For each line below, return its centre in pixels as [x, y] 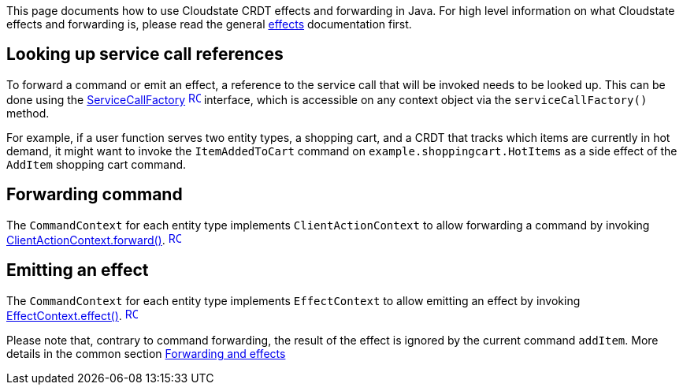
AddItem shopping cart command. [97, 164]
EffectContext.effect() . [64, 315]
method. [28, 113]
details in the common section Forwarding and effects [146, 353]
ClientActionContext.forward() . [86, 240]
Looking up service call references [145, 54]
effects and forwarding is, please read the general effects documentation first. [209, 24]
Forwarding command [95, 195]
